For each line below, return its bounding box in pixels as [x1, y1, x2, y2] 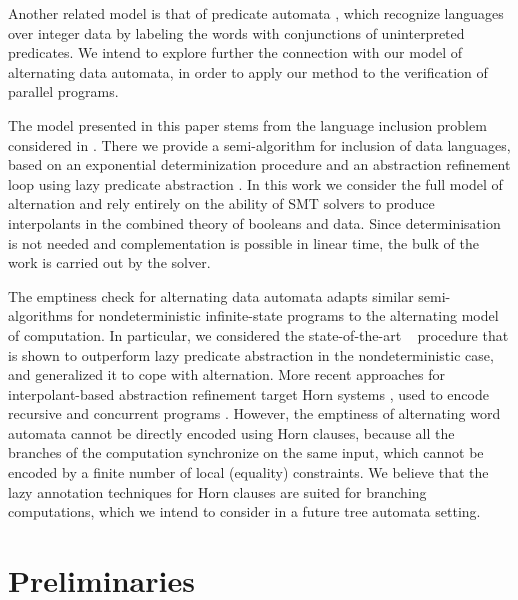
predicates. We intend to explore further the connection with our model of [8, 42, 463, 63]
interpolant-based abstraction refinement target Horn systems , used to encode [8, 383, 489, 404]
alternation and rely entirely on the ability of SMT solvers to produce [8, 193, 435, 214]
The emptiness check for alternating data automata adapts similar [8, 285, 414, 306]
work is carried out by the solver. [8, 252, 211, 273]
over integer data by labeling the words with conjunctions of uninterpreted [8, 22, 465, 43]
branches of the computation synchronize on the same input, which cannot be [8, 442, 484, 463]
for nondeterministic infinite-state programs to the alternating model [77, 305, 499, 326]
